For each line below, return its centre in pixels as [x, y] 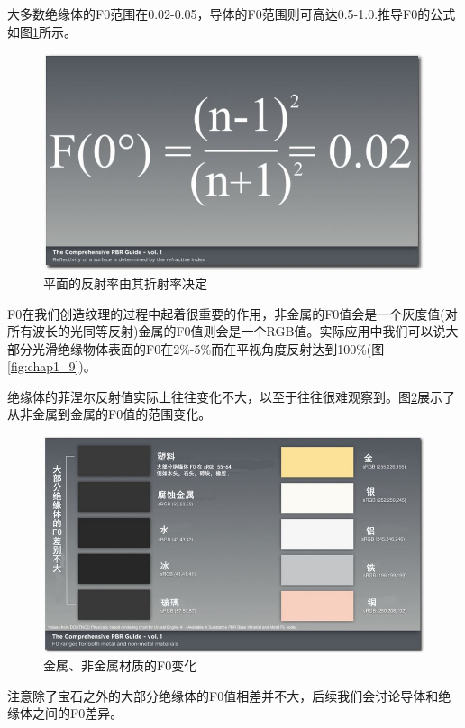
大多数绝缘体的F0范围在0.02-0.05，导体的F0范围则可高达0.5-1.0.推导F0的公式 [232, 14]
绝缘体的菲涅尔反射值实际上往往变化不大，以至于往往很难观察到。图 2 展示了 [231, 396]
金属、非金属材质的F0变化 [120, 665]
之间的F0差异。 [77, 713]
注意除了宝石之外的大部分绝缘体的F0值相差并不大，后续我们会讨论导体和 [223, 695]
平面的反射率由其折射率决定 [125, 282]
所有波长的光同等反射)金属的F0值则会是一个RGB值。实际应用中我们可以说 [227, 331]
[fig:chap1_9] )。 [52, 366]
